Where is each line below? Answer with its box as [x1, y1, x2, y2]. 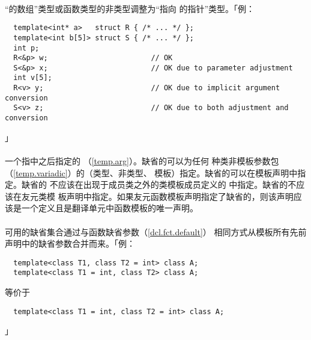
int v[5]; [13, 73, 52, 82]
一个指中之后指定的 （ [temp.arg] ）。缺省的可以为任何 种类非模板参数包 [5, 154, 279, 167]
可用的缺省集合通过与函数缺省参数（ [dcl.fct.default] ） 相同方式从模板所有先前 [5, 225, 307, 238]
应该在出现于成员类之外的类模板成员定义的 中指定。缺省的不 [58, 178, 297, 191]
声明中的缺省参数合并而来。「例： [5, 237, 135, 250]
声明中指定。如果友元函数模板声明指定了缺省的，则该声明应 [66, 190, 302, 202]
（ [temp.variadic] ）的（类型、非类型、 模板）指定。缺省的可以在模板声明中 [5, 166, 298, 179]
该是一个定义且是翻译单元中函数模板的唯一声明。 [5, 202, 198, 214]
